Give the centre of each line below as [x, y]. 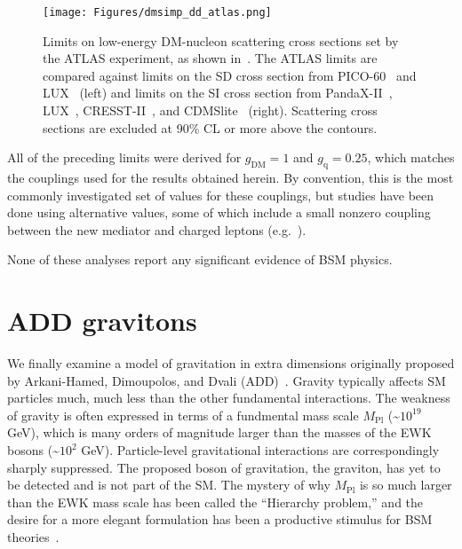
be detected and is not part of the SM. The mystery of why [169, 485]
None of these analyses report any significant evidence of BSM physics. [200, 259]
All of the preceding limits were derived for [124, 157]
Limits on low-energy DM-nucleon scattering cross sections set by [221, 40]
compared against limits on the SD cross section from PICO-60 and [230, 75]
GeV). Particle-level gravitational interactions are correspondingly [260, 450]
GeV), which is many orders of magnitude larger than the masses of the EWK [219, 432]
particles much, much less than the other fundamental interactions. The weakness [229, 398]
